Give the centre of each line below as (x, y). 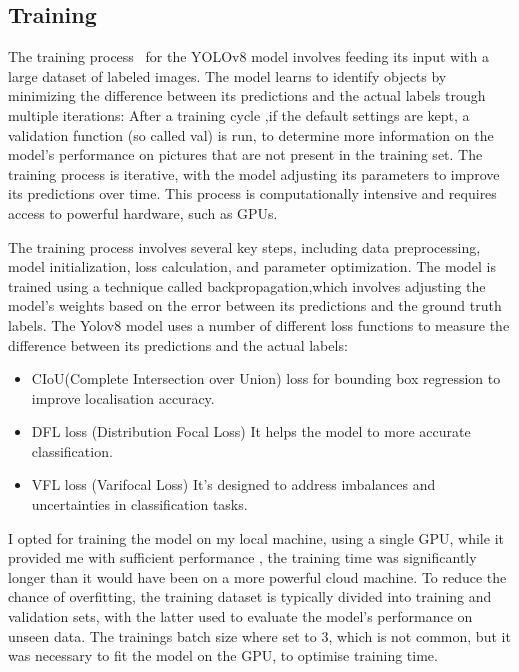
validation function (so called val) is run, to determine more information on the (251, 134)
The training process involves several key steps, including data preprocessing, (244, 246)
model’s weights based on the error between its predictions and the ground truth (255, 305)
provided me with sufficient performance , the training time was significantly (242, 557)
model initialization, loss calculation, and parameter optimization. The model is (252, 266)
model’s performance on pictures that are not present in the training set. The (245, 154)
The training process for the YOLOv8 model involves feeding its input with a (248, 56)
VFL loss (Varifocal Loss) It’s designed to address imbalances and (233, 484)
